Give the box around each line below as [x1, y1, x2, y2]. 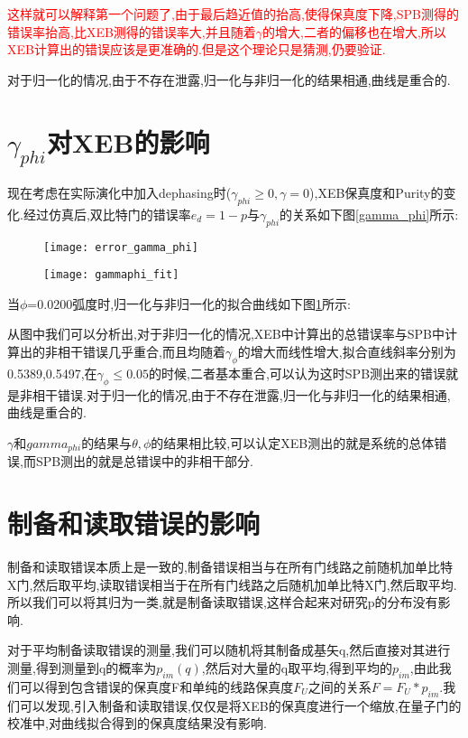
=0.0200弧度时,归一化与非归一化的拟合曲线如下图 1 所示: [27, 294, 351, 313]
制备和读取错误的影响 [7, 505, 261, 542]
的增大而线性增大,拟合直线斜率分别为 [237, 342, 456, 360]
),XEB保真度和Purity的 [309, 182, 444, 201]
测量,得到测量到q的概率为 [7, 658, 157, 677]
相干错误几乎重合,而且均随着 [57, 342, 225, 360]
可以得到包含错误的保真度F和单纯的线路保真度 [19, 677, 294, 696]
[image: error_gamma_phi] [43, 240, 198, 254]
